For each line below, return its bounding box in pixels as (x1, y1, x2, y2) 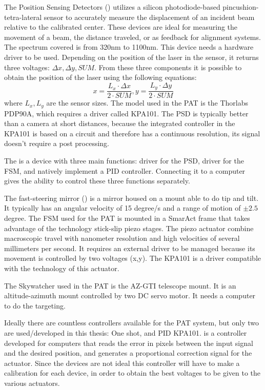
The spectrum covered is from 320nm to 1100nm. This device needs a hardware (4, 42, 254, 52)
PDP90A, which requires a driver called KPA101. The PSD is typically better (4, 108, 249, 118)
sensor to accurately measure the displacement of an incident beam (44, 11, 255, 22)
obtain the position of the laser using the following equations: (4, 72, 197, 83)
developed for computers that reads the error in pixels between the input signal (4, 337, 253, 348)
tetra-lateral (4, 11, 42, 22)
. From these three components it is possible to (94, 61, 242, 72)
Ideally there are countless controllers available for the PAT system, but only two (4, 317, 259, 328)
